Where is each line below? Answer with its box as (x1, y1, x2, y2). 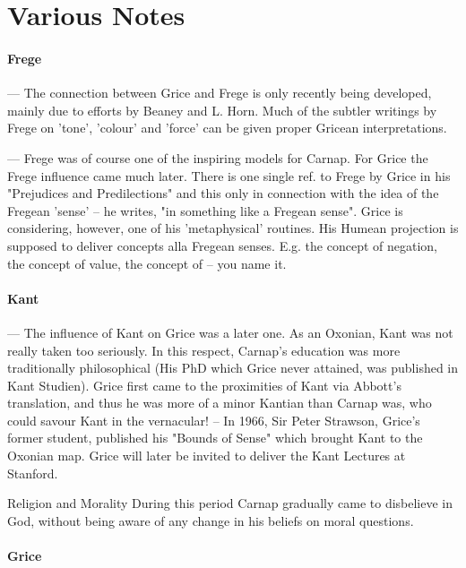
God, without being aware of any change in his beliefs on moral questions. (7, 511, 414, 529)
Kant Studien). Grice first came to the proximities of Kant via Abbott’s (7, 375, 401, 394)
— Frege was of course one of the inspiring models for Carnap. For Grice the (7, 148, 428, 167)
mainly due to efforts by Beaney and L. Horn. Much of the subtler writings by (7, 100, 437, 119)
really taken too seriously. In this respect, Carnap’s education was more (7, 340, 401, 359)
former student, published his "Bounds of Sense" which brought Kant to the (7, 428, 423, 447)
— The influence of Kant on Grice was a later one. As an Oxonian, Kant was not (7, 323, 453, 341)
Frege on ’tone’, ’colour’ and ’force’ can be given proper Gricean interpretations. (7, 118, 447, 137)
